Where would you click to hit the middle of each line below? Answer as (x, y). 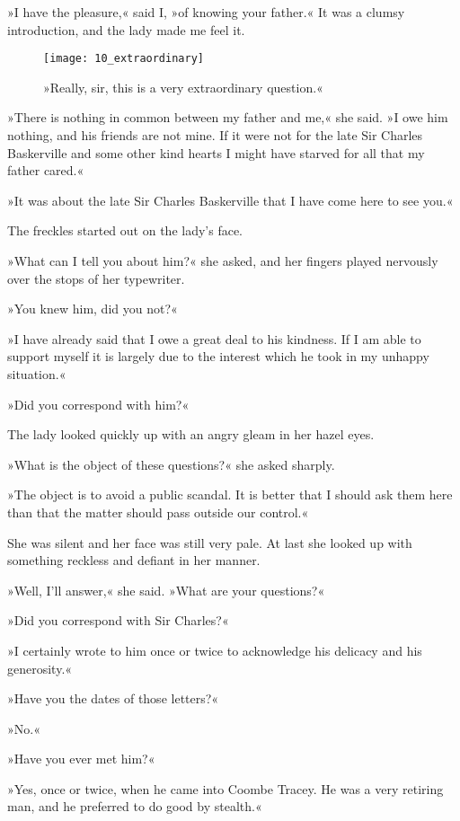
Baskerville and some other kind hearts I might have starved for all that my (216, 152)
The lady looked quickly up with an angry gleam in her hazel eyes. (191, 434)
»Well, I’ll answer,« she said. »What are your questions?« (166, 590)
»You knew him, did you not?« (93, 309)
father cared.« (46, 170)
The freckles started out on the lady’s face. (125, 230)
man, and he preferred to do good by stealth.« (135, 806)
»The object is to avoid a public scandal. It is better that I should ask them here (230, 494)
